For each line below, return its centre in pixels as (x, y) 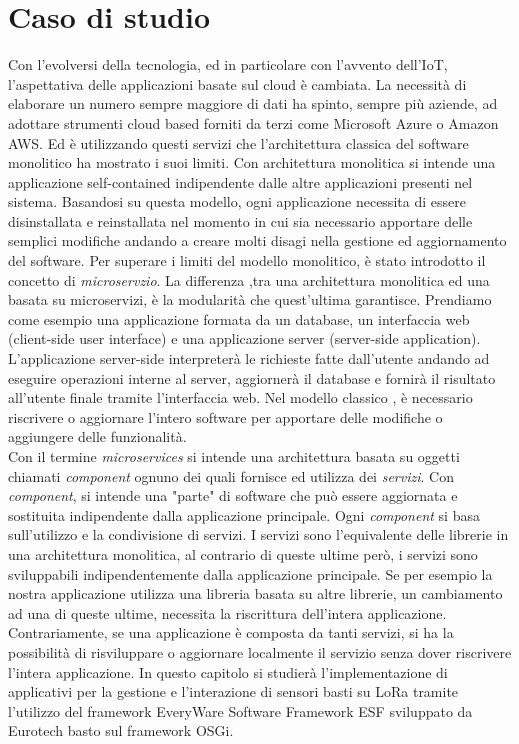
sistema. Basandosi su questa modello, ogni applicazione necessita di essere (237, 201)
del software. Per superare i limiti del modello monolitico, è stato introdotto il (247, 260)
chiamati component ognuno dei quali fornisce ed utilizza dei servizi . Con (231, 475)
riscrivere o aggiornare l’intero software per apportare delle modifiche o (225, 416)
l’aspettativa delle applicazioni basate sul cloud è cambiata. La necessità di (237, 83)
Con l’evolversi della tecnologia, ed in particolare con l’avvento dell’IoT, (228, 64)
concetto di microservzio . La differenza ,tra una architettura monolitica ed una (249, 279)
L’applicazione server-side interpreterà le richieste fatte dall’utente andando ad (249, 358)
